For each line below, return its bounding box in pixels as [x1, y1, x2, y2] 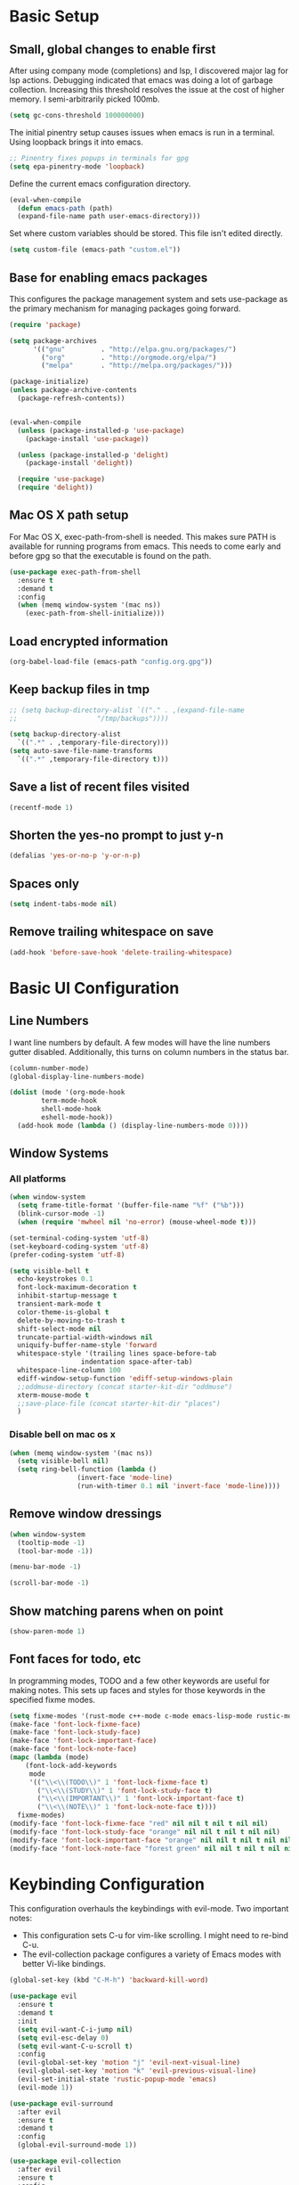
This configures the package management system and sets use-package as [9, 293, 288, 304]
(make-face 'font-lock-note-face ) [9, 1745, 138, 1754]
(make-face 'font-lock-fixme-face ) [9, 1720, 141, 1729]
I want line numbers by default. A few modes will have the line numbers [9, 1036, 271, 1048]
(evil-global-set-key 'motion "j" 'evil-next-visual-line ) [17, 2058, 241, 2067]
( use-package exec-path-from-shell [9, 568, 141, 577]
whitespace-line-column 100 [17, 1366, 122, 1375]
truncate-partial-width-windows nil [17, 1332, 153, 1342]
